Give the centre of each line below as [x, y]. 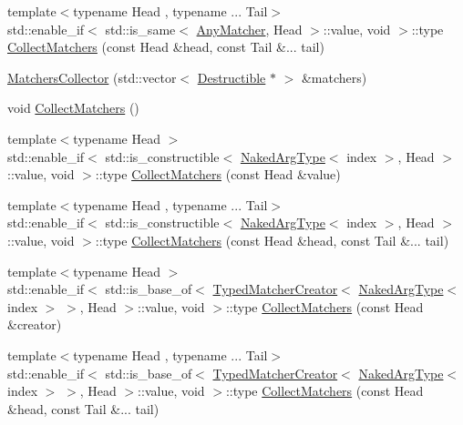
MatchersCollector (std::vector [92, 77]
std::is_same [140, 29]
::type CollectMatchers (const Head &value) [218, 174]
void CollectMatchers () [73, 108]
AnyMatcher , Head [249, 29]
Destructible [231, 77]
